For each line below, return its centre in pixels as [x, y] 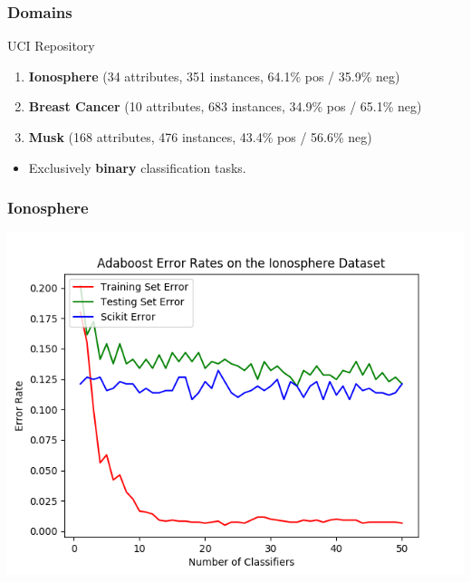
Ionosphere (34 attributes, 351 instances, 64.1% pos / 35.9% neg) [214, 76]
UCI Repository [51, 46]
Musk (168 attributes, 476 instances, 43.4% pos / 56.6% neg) [200, 137]
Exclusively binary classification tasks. [137, 167]
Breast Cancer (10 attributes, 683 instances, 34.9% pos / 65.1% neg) [225, 106]
